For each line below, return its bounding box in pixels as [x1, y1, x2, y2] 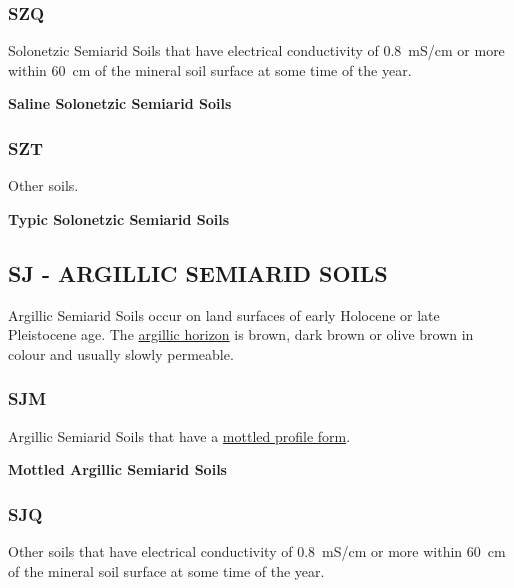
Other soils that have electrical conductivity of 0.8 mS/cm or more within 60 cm [8, 541, 506, 562]
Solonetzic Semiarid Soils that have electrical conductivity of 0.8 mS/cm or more [8, 40, 505, 61]
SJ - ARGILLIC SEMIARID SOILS [8, 257, 388, 288]
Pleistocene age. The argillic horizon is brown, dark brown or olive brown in [8, 324, 474, 345]
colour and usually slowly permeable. [8, 343, 234, 364]
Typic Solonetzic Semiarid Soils [8, 208, 230, 229]
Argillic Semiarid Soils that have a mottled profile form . [8, 425, 351, 446]
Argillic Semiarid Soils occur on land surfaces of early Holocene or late [8, 304, 440, 325]
